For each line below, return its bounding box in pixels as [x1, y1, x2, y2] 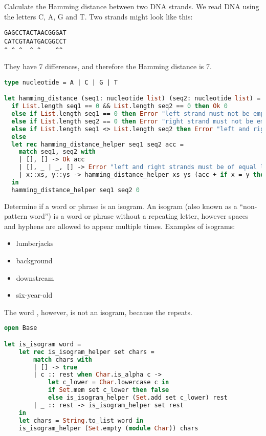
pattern [4, 211, 28, 221]
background [16, 255, 53, 266]
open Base [4, 324, 37, 332]
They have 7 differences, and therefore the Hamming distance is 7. [4, 61, 212, 72]
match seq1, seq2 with [18, 148, 96, 156]
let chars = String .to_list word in [18, 417, 144, 424]
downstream [16, 272, 54, 283]
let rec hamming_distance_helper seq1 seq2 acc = [11, 140, 184, 148]
